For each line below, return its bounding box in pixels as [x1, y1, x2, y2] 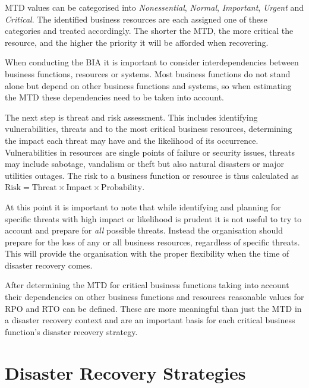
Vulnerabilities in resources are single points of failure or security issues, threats [5, 146, 295, 158]
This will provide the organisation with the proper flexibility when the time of [5, 247, 289, 260]
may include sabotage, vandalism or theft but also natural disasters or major [5, 157, 285, 170]
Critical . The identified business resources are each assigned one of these [5, 12, 267, 25]
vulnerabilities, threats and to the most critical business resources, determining [5, 122, 292, 135]
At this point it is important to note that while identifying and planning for [5, 200, 281, 213]
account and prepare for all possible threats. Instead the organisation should [5, 224, 283, 236]
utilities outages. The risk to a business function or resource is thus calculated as [5, 169, 299, 181]
